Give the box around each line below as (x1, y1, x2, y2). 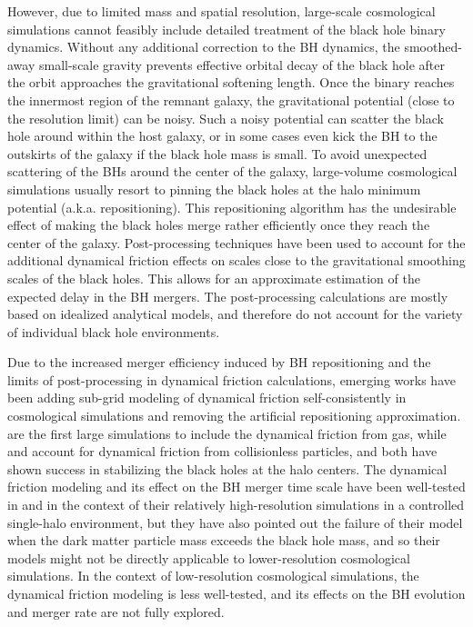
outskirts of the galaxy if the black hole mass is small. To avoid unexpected (7, 144, 428, 163)
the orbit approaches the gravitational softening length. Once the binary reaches (7, 73, 455, 92)
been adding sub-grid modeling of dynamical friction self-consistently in (7, 388, 407, 407)
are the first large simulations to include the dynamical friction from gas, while (7, 423, 447, 443)
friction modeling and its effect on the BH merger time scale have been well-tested (7, 477, 466, 496)
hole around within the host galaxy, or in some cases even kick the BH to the (7, 126, 438, 145)
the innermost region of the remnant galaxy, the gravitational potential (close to (7, 90, 455, 109)
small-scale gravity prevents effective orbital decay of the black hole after (38, 55, 445, 74)
